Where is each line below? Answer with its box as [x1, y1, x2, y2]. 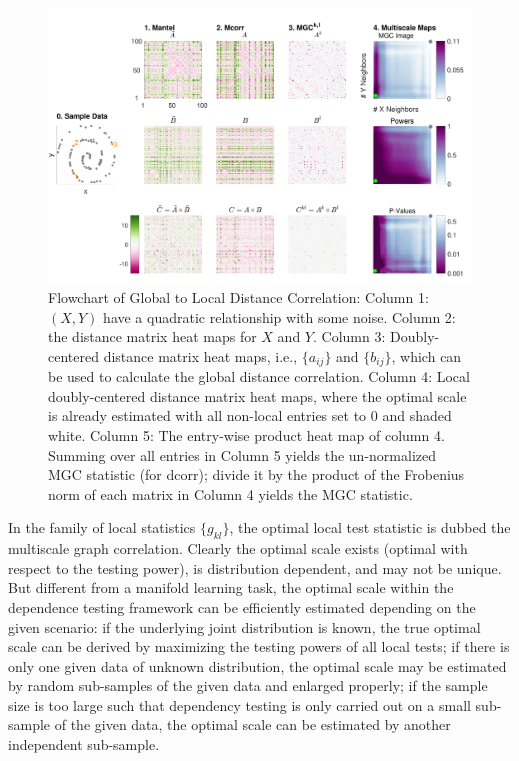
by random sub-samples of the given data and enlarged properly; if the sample [8, 675, 488, 696]
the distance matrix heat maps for [48, 326, 257, 347]
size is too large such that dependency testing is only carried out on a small [8, 694, 471, 715]
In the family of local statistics [8, 517, 196, 538]
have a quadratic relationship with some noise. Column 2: [103, 306, 456, 327]
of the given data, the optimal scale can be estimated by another [54, 714, 451, 735]
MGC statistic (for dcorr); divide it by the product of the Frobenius [48, 464, 465, 485]
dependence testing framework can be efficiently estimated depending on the [8, 596, 476, 617]
